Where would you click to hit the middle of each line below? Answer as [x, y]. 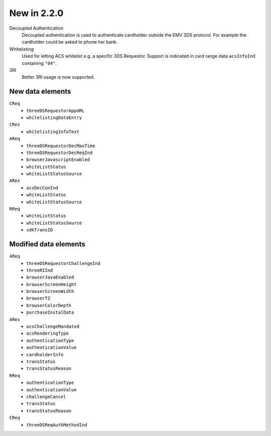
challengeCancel [46, 397]
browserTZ [38, 298]
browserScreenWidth [50, 292]
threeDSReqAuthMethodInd [57, 425]
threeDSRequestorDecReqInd [59, 153]
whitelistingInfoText [53, 131]
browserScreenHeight [52, 284]
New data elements [40, 92]
